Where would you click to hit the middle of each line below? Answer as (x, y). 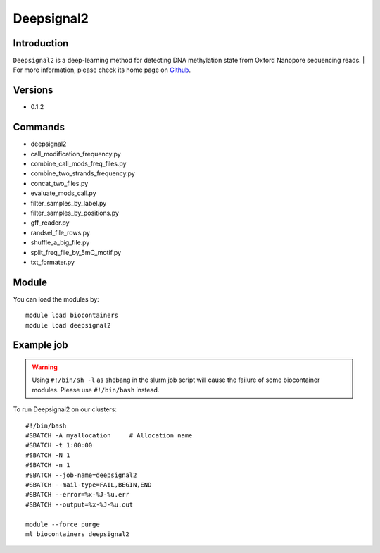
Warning (45, 367)
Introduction (41, 43)
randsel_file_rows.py (61, 232)
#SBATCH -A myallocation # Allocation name (109, 436)
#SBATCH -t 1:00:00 (59, 445)
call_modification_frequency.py (76, 154)
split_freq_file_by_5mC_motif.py (76, 252)
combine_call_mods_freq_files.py (78, 164)
